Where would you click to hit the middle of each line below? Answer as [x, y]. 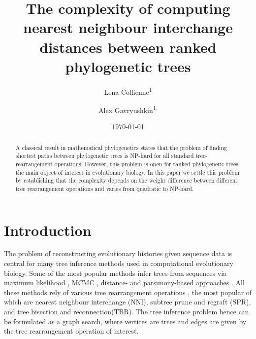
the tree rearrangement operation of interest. [71, 331]
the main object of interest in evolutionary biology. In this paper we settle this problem [128, 172]
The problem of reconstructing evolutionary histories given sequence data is [118, 253]
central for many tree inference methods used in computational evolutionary [119, 263]
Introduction [48, 230]
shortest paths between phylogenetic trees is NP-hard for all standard [105, 156]
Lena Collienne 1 [128, 91]
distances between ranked [128, 47]
